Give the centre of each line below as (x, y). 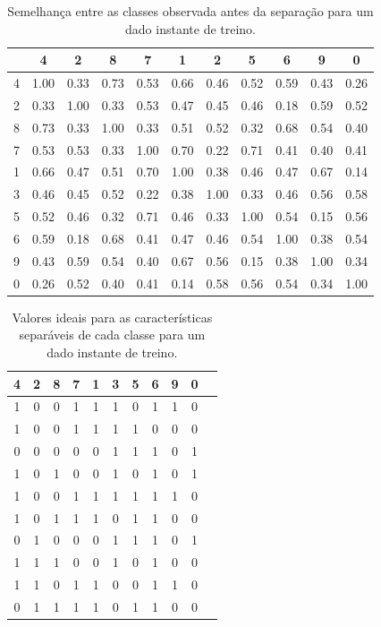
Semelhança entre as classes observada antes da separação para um (190, 11)
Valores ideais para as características (112, 317)
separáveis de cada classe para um (112, 335)
